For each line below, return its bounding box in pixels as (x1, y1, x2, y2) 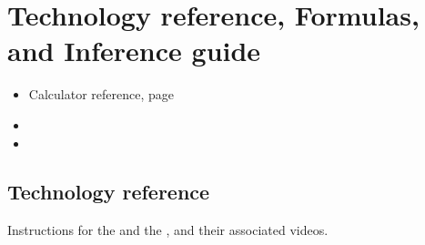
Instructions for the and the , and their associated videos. (7, 220, 329, 240)
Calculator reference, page (28, 85, 174, 104)
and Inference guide (7, 32, 261, 69)
